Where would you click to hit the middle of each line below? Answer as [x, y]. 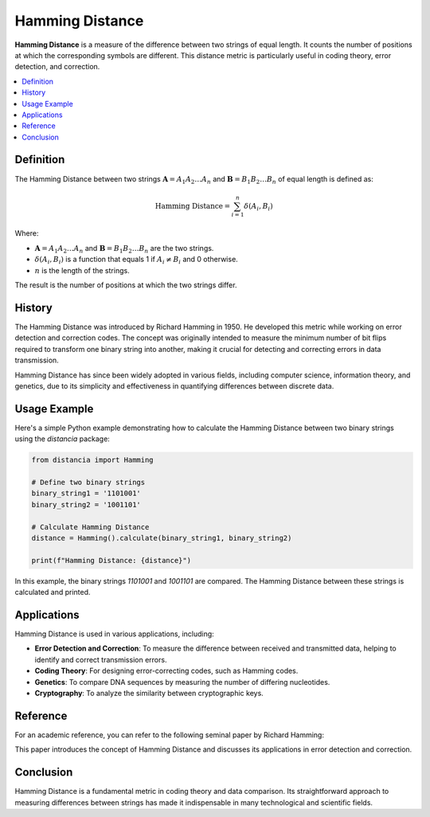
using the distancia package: [63, 439]
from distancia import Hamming [93, 460]
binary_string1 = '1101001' [86, 493]
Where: [27, 233]
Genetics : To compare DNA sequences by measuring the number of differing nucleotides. [182, 682]
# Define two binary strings [88, 482]
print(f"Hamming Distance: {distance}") [111, 560]
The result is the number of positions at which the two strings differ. [126, 285]
